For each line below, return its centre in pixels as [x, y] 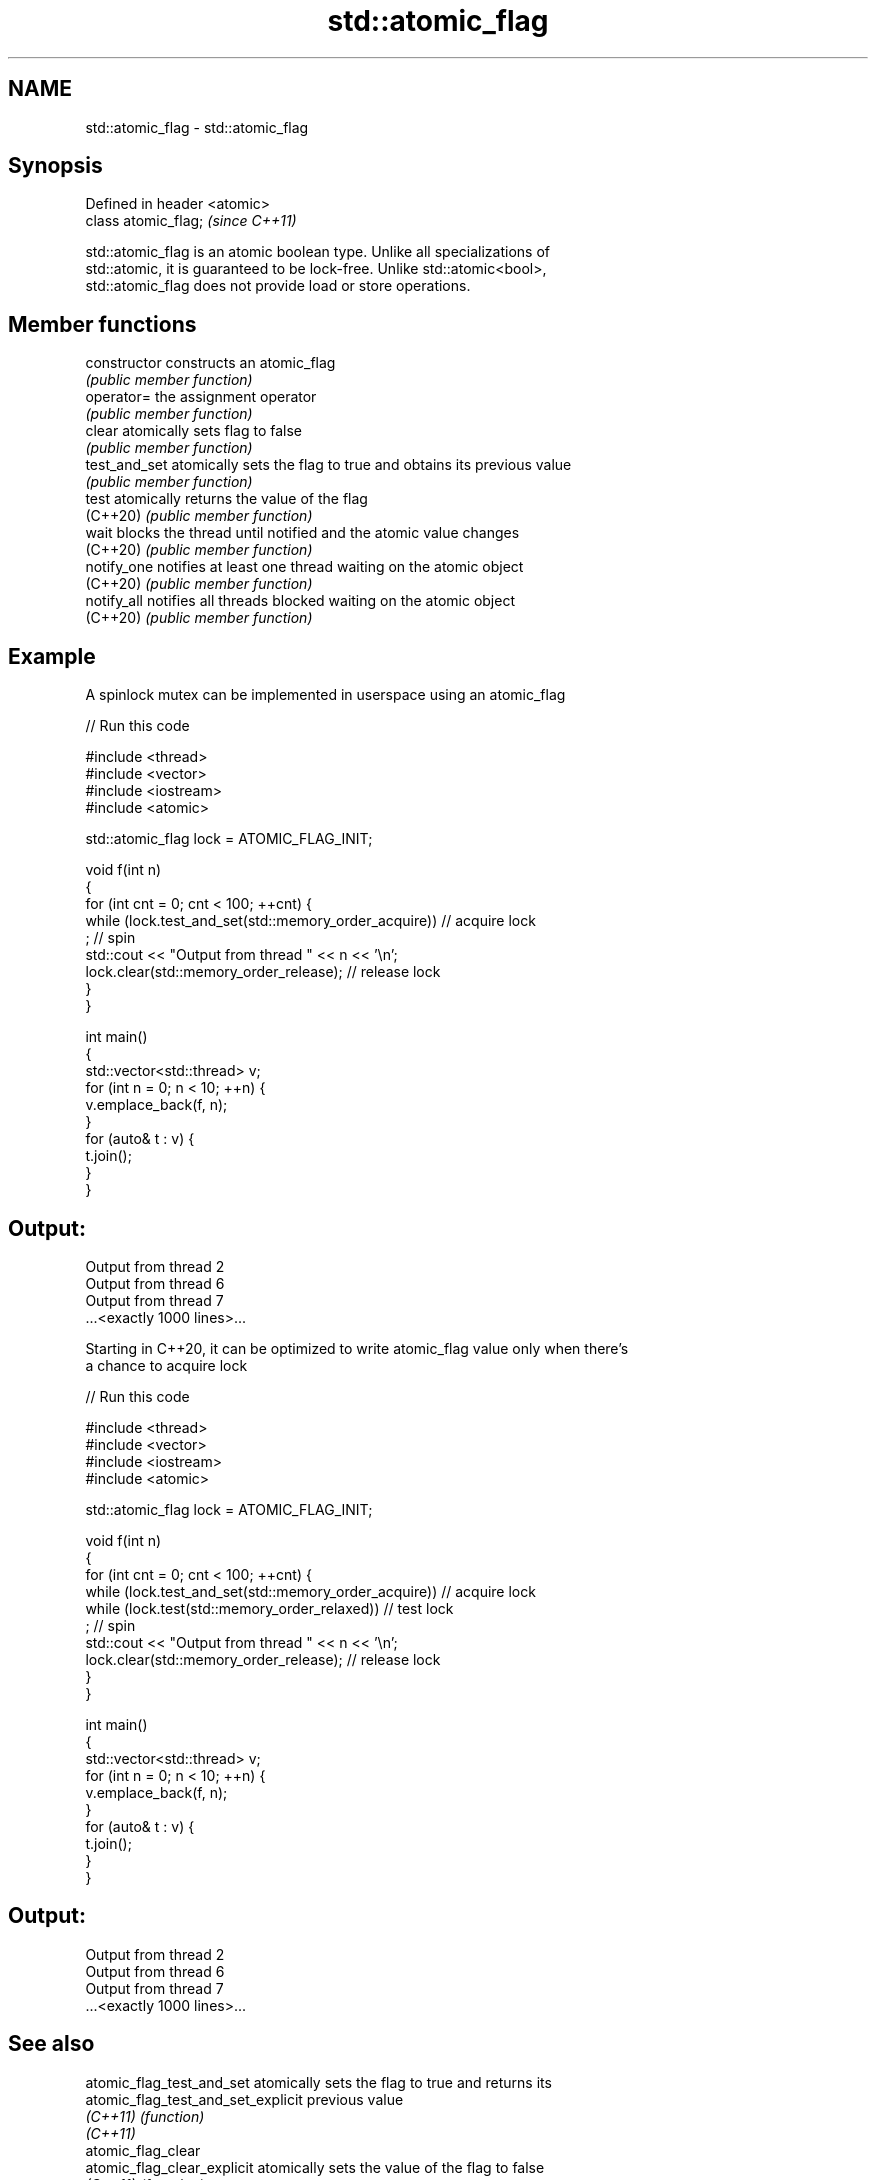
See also [51, 2044]
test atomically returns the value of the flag [226, 499]
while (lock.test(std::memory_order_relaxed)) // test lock [269, 1608]
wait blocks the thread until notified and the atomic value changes [302, 533]
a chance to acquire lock [166, 1365]
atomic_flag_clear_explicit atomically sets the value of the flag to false [315, 2167]
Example [52, 656]
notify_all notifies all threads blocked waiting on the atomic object [300, 601]
